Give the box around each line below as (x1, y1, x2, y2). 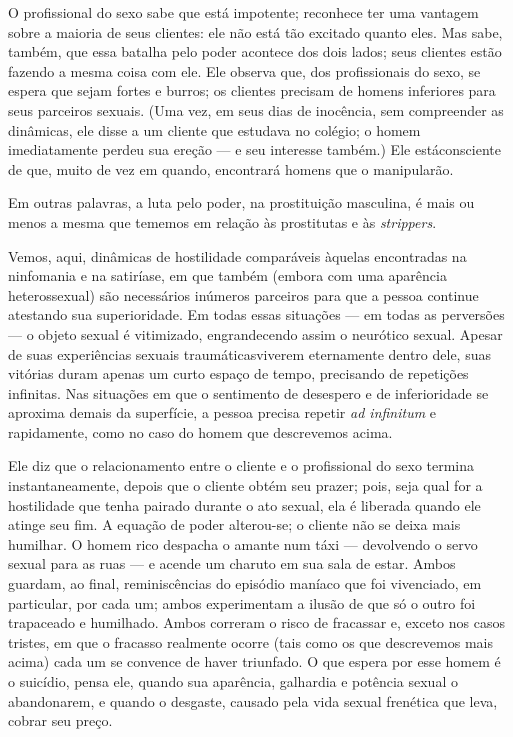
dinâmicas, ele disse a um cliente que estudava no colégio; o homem (8, 119, 421, 140)
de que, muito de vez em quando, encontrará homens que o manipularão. (8, 158, 454, 179)
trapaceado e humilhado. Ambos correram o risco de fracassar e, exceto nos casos (8, 612, 505, 633)
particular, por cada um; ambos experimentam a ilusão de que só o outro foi (8, 592, 476, 613)
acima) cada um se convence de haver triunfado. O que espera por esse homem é (8, 651, 501, 672)
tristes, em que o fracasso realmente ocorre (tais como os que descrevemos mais (8, 631, 493, 652)
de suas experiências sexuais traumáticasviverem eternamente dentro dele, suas (8, 343, 491, 364)
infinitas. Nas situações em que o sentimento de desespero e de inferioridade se (8, 382, 489, 403)
